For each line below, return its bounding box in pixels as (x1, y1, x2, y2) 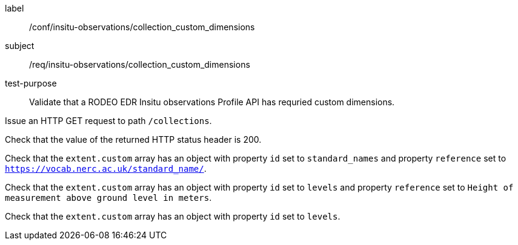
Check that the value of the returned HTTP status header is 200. (5, 134, 262, 145)
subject (5, 41, 35, 51)
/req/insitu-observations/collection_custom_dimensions (29, 59, 250, 70)
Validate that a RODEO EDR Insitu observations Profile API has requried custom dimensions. (29, 97, 395, 107)
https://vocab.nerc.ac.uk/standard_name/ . (5, 163, 207, 174)
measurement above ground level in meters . (5, 192, 212, 203)
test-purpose (5, 78, 57, 88)
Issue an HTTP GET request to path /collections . (5, 116, 212, 126)
